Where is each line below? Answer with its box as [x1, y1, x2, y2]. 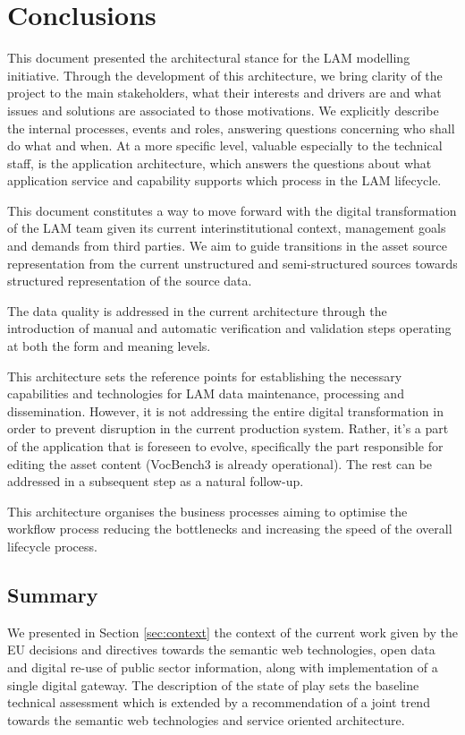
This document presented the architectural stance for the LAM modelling [7, 48, 410, 67]
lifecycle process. [7, 536, 97, 555]
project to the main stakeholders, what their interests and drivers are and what [7, 83, 442, 102]
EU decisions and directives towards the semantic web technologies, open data [7, 640, 435, 659]
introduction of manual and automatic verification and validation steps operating [7, 319, 452, 338]
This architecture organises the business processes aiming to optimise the [7, 501, 408, 520]
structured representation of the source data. [7, 271, 252, 290]
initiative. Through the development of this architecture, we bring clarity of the [7, 65, 443, 84]
